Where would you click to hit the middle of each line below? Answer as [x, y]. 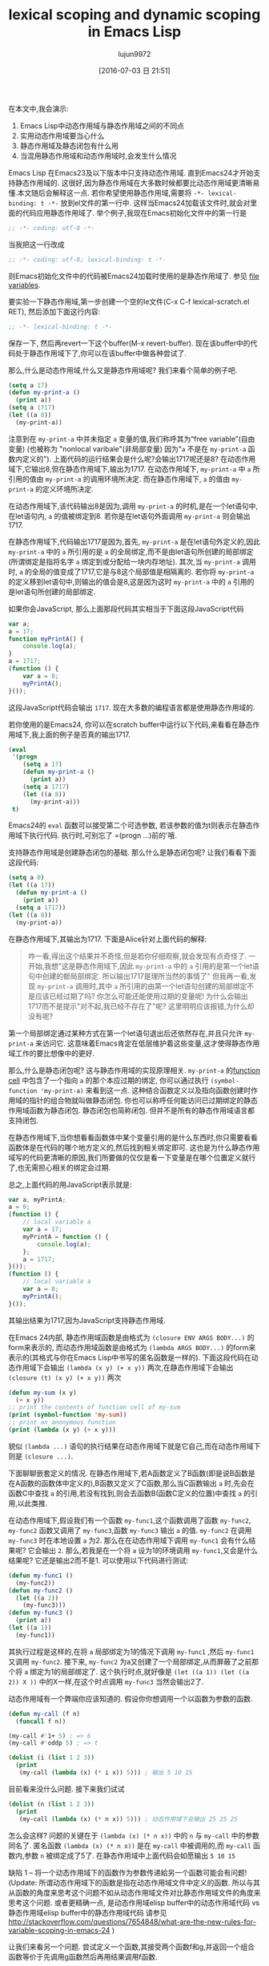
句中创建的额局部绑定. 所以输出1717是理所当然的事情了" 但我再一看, [139, 976]
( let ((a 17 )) [32, 885]
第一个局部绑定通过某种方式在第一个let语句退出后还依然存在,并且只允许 [126, 1033]
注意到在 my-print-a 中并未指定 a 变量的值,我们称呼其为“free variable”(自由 [132, 439]
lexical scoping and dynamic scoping [134, 15]
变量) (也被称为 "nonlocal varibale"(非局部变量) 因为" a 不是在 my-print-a [127, 449]
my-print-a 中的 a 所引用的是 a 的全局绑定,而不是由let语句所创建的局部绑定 [131, 552]
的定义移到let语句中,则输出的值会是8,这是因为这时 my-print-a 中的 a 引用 [128, 581]
